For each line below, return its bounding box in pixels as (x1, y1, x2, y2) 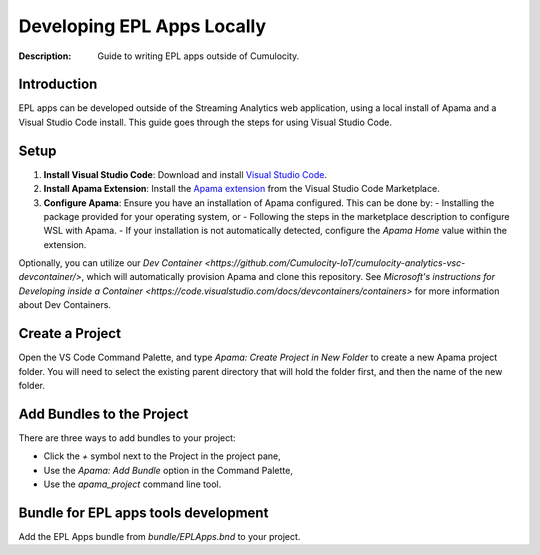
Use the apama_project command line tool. (43, 478, 222, 490)
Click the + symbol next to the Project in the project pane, (43, 450, 282, 462)
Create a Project (18, 325, 122, 342)
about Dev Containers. (18, 299, 112, 311)
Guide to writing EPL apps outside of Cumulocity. (97, 50, 300, 62)
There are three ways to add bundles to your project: (18, 431, 236, 444)
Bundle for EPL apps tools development (18, 504, 269, 521)
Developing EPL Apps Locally (18, 15, 267, 37)
